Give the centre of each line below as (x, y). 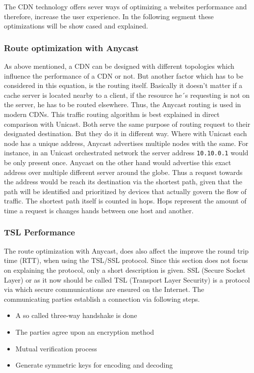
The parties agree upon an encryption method (85, 331)
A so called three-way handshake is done (76, 315)
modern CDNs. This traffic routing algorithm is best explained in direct (112, 114)
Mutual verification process (56, 348)
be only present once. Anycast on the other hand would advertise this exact (118, 162)
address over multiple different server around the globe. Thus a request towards (123, 172)
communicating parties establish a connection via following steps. (102, 299)
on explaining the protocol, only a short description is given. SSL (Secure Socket (125, 270)
